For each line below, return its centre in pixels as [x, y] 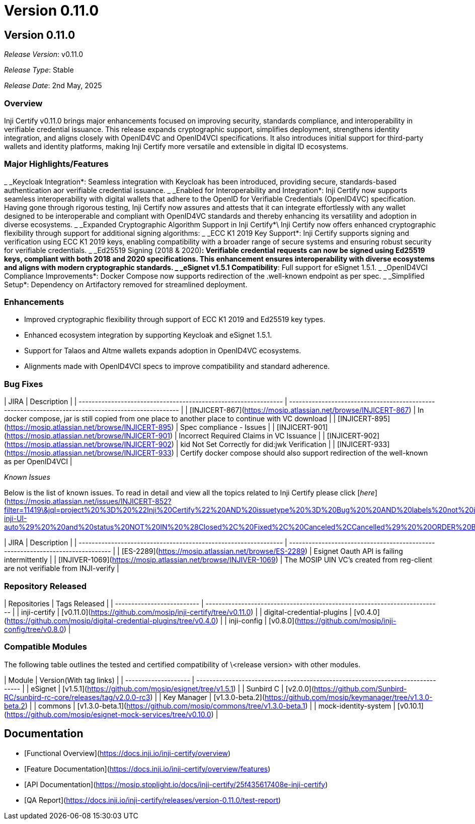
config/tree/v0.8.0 [34, 629]
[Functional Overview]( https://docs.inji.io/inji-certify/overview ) [128, 753]
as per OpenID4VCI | [38, 462]
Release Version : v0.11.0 [44, 54]
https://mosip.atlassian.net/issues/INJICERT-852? [89, 501]
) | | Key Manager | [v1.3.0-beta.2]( [208, 697]
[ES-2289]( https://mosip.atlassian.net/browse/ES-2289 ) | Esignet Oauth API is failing [262, 551]
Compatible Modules [46, 647]
